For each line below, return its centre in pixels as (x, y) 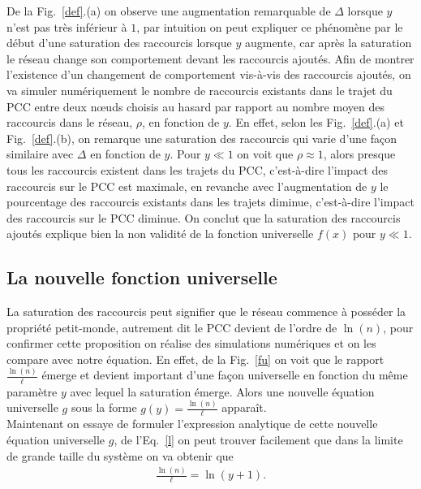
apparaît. (244, 407)
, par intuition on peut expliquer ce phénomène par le (270, 26)
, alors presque (359, 154)
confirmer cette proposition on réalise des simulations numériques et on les (191, 343)
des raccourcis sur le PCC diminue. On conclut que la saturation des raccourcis (204, 217)
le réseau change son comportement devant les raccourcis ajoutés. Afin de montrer (210, 58)
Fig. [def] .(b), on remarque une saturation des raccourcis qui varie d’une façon (202, 138)
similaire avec (40, 154)
